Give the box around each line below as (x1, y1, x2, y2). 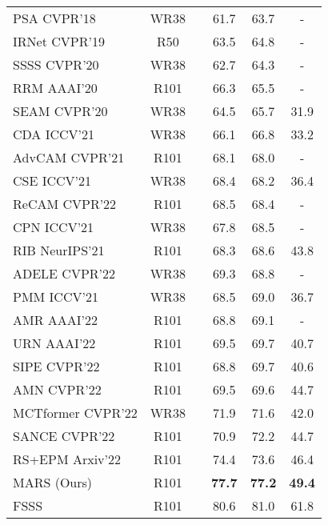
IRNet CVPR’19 (13, 32, 105, 50)
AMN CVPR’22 (13, 380, 102, 399)
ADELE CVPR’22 (13, 264, 116, 283)
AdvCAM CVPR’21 (13, 148, 125, 166)
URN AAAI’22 (13, 334, 96, 352)
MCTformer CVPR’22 (13, 403, 138, 422)
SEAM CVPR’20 (13, 102, 108, 120)
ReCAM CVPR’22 (13, 194, 117, 213)
